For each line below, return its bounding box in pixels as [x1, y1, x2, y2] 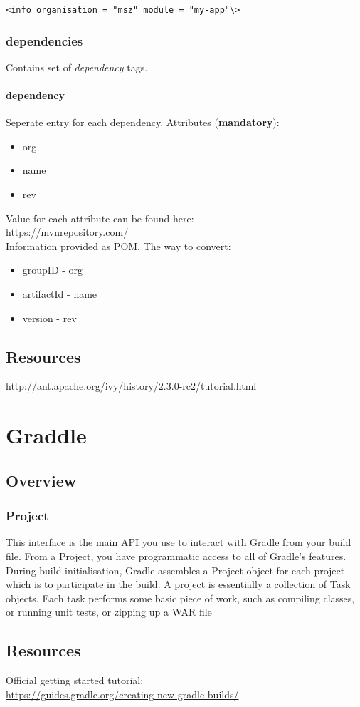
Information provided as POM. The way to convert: [6, 238, 231, 253]
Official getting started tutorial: [6, 673, 144, 688]
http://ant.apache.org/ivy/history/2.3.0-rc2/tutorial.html [6, 378, 257, 393]
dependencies [6, 31, 83, 49]
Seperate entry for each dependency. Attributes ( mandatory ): [6, 115, 280, 130]
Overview [6, 469, 77, 491]
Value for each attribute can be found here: [6, 210, 194, 225]
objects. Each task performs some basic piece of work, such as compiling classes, [6, 590, 355, 605]
